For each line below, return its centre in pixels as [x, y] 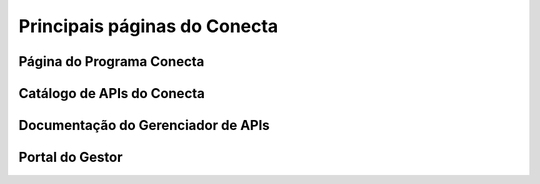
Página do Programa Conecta [111, 61]
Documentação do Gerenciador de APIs [144, 125]
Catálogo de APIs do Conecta [111, 93]
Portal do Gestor [70, 157]
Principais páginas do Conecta [148, 26]
